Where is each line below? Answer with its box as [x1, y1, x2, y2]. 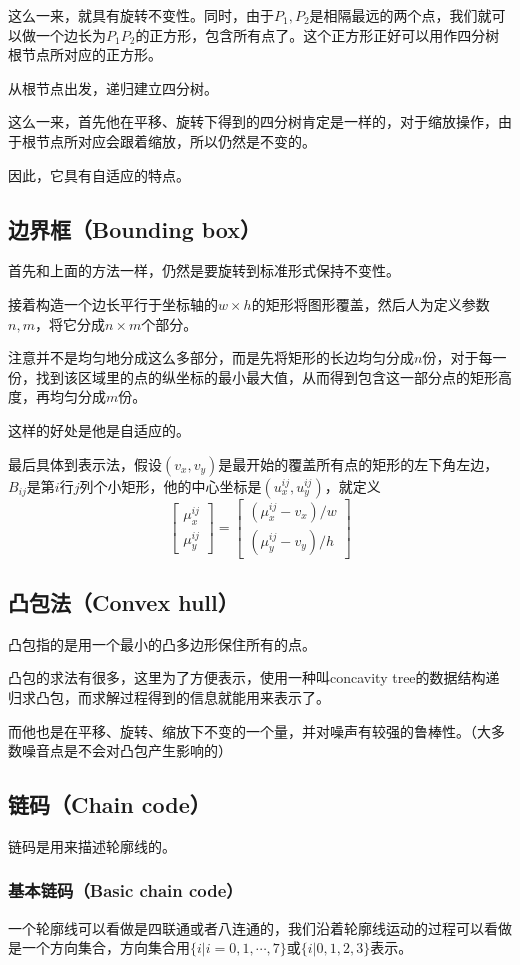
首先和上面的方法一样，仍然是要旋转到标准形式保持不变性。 [8, 260, 400, 281]
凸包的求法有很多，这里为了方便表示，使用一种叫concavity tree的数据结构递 [8, 667, 500, 688]
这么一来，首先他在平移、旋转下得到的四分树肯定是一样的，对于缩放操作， [8, 111, 498, 132]
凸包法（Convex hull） [8, 586, 239, 617]
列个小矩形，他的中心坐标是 [79, 475, 262, 496]
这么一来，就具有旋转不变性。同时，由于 [8, 5, 274, 25]
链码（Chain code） [8, 789, 211, 820]
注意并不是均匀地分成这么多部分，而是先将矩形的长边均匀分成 [8, 347, 414, 368]
